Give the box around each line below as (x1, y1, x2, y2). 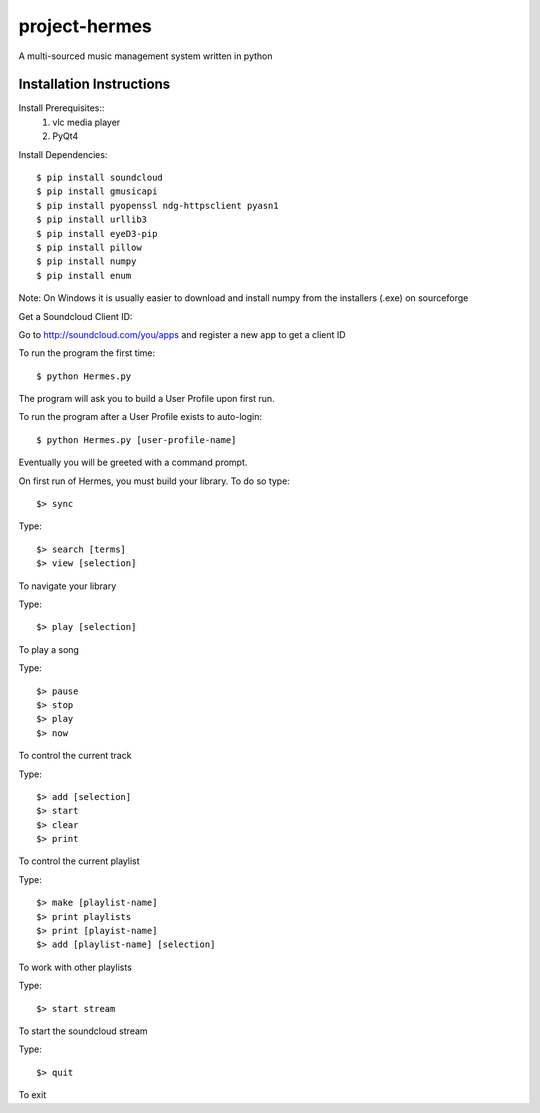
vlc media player (52, 116, 121, 128)
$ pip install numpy (36, 256, 137, 267)
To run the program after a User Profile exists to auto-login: (18, 411, 263, 423)
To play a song (18, 643, 80, 655)
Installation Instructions (18, 76, 171, 93)
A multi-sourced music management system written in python (18, 50, 273, 62)
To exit (18, 1089, 47, 1101)
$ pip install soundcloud (36, 172, 164, 184)
